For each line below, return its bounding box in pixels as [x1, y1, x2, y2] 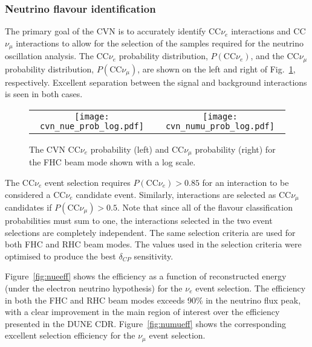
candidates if [5, 201, 52, 213]
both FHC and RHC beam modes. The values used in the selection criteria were [5, 238, 302, 250]
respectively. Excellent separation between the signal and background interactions [5, 75, 307, 88]
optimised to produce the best [5, 249, 116, 262]
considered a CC [5, 188, 66, 200]
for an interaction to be [202, 176, 289, 188]
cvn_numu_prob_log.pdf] [165, 121, 275, 131]
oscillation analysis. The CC [5, 49, 109, 62]
